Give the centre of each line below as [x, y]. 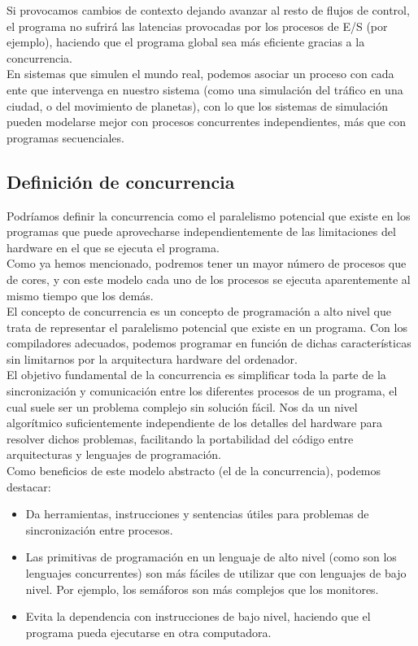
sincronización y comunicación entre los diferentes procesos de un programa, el [202, 391]
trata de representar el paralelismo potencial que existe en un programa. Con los [207, 327]
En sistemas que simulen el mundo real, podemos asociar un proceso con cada [200, 74]
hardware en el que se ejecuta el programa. [113, 247]
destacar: [29, 486]
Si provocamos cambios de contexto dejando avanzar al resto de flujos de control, [208, 10]
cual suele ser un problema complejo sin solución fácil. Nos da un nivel [182, 406]
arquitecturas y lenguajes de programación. [114, 454]
